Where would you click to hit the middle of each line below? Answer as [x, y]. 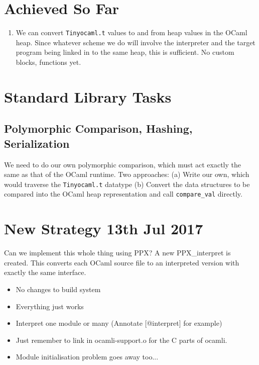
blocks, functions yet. [48, 62]
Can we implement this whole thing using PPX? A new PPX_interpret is [117, 253]
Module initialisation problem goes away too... [87, 357]
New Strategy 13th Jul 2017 [104, 229]
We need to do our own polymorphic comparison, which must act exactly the [122, 164]
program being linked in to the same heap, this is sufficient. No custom [125, 52]
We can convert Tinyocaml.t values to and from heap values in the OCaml [132, 32]
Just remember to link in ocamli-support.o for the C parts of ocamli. [121, 340]
